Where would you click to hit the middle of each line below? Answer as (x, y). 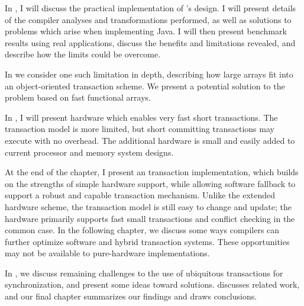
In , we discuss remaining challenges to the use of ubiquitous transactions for (144, 273)
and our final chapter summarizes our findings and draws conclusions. (131, 296)
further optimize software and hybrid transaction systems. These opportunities (147, 241)
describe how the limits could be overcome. (83, 54)
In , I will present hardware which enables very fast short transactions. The (141, 117)
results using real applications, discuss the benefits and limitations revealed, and (150, 42)
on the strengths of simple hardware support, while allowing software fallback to (150, 183)
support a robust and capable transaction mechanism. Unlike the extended (140, 195)
